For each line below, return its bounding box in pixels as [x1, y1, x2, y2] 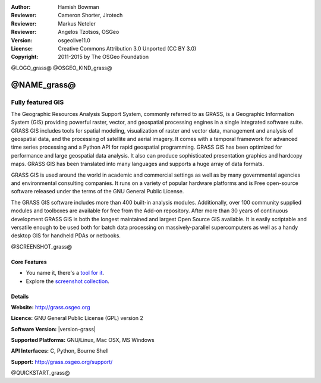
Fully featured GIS [11, 98, 64, 106]
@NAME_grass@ [11, 80, 76, 90]
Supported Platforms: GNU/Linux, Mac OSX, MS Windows [11, 337, 155, 344]
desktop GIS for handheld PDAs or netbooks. [11, 232, 121, 239]
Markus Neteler [58, 20, 96, 27]
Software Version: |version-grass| [11, 325, 96, 332]
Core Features [11, 258, 47, 265]
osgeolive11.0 [58, 36, 90, 44]
